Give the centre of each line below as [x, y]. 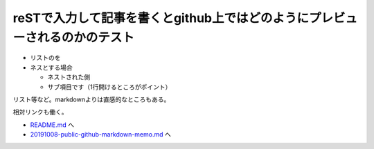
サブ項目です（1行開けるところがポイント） [109, 87]
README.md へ [52, 125]
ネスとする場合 [51, 67]
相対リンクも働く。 [40, 112]
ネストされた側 [69, 77]
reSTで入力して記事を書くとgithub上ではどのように [161, 18]
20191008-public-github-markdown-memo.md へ [100, 135]
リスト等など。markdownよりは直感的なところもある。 [91, 99]
